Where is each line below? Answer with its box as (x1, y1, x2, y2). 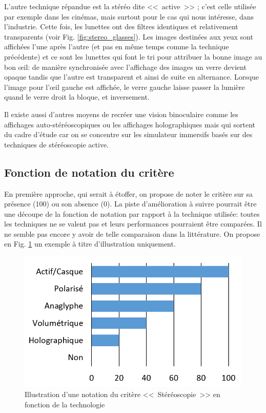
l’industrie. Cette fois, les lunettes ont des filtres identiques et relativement (4, 21, 238, 32)
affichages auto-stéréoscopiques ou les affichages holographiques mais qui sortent (4, 119, 255, 129)
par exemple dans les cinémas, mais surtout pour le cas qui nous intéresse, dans (4, 11, 254, 22)
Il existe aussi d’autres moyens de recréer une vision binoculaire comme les (4, 108, 238, 119)
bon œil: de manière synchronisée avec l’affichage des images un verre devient (4, 61, 247, 72)
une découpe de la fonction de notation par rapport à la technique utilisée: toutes (4, 208, 260, 219)
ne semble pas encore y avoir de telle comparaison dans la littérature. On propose (4, 228, 260, 239)
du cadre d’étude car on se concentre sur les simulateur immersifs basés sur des (4, 129, 253, 140)
